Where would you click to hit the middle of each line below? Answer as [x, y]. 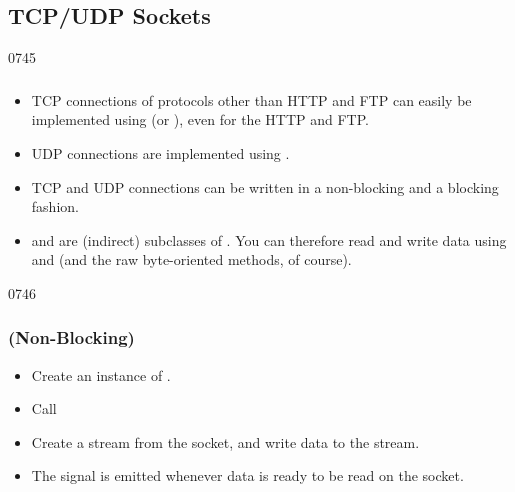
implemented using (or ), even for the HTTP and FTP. [200, 119]
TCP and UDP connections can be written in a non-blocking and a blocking [265, 186]
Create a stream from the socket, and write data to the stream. [225, 441]
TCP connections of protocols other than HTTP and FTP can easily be [251, 99]
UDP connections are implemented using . [160, 152]
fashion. [55, 206]
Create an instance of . [101, 374]
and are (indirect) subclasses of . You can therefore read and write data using [269, 239]
